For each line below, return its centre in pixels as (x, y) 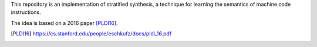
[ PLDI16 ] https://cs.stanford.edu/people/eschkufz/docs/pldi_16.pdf (91, 34)
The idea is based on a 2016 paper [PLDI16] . (64, 23)
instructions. (26, 12)
